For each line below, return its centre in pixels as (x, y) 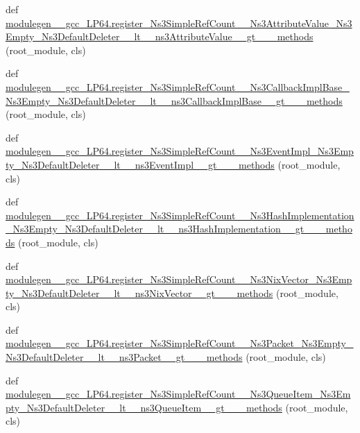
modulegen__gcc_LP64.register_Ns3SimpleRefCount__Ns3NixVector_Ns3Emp (179, 279)
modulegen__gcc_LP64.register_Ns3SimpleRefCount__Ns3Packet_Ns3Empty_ (180, 343)
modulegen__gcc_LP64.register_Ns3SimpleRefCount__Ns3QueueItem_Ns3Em (178, 394)
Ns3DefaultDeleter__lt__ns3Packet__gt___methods (124, 357)
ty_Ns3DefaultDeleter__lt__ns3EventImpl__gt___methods (140, 164)
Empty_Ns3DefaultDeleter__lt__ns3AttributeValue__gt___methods (160, 36)
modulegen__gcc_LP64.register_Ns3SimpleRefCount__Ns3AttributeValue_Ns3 (179, 23)
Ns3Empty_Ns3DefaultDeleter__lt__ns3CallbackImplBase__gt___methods (174, 100)
